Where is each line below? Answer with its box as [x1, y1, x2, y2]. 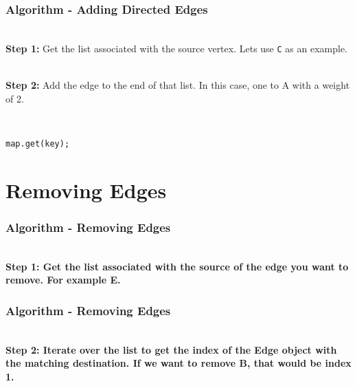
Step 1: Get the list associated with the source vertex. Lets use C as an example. [5, 41, 348, 55]
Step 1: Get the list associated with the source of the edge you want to [5, 259, 349, 273]
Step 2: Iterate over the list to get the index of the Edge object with [5, 342, 337, 356]
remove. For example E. [5, 272, 121, 287]
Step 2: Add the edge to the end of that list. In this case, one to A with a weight [5, 78, 350, 92]
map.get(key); [5, 138, 70, 149]
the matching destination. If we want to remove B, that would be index [5, 356, 352, 370]
